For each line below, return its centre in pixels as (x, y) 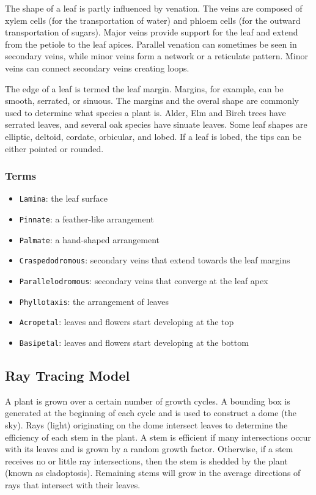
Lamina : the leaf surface (63, 198)
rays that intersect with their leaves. (73, 484)
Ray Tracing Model (68, 375)
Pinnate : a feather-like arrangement (86, 219)
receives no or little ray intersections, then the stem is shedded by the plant (146, 460)
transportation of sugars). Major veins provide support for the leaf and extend (152, 32)
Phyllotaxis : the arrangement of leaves (94, 301)
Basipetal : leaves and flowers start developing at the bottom (134, 342)
